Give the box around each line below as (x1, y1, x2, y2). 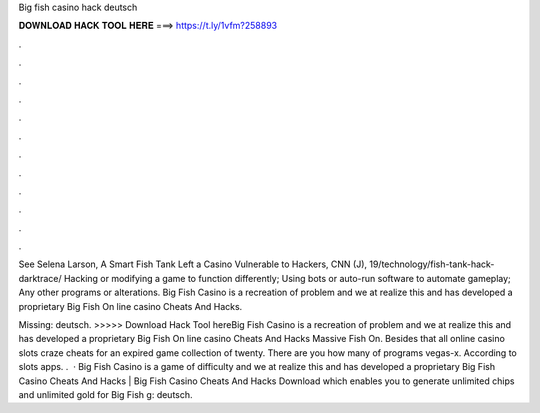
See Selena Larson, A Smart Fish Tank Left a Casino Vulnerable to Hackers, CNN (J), (18, 258, 368, 270)
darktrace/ (18, 272, 62, 284)
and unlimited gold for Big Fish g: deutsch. (18, 388, 194, 400)
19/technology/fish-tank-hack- (368, 258, 495, 270)
